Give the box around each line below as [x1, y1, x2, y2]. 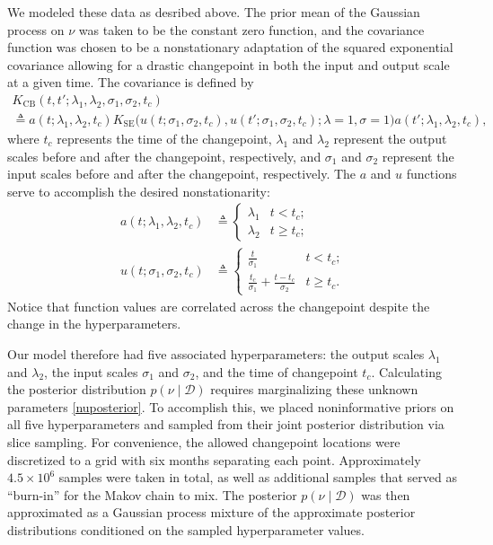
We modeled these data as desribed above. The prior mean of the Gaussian [7, 3, 420, 21]
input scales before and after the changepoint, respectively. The [7, 164, 357, 183]
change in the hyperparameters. [7, 314, 181, 333]
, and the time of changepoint [195, 362, 358, 381]
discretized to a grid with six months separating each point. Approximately [7, 450, 421, 469]
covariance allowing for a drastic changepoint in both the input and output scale [7, 55, 450, 74]
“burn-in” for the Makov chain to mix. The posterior [7, 485, 297, 504]
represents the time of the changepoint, [57, 129, 272, 148]
